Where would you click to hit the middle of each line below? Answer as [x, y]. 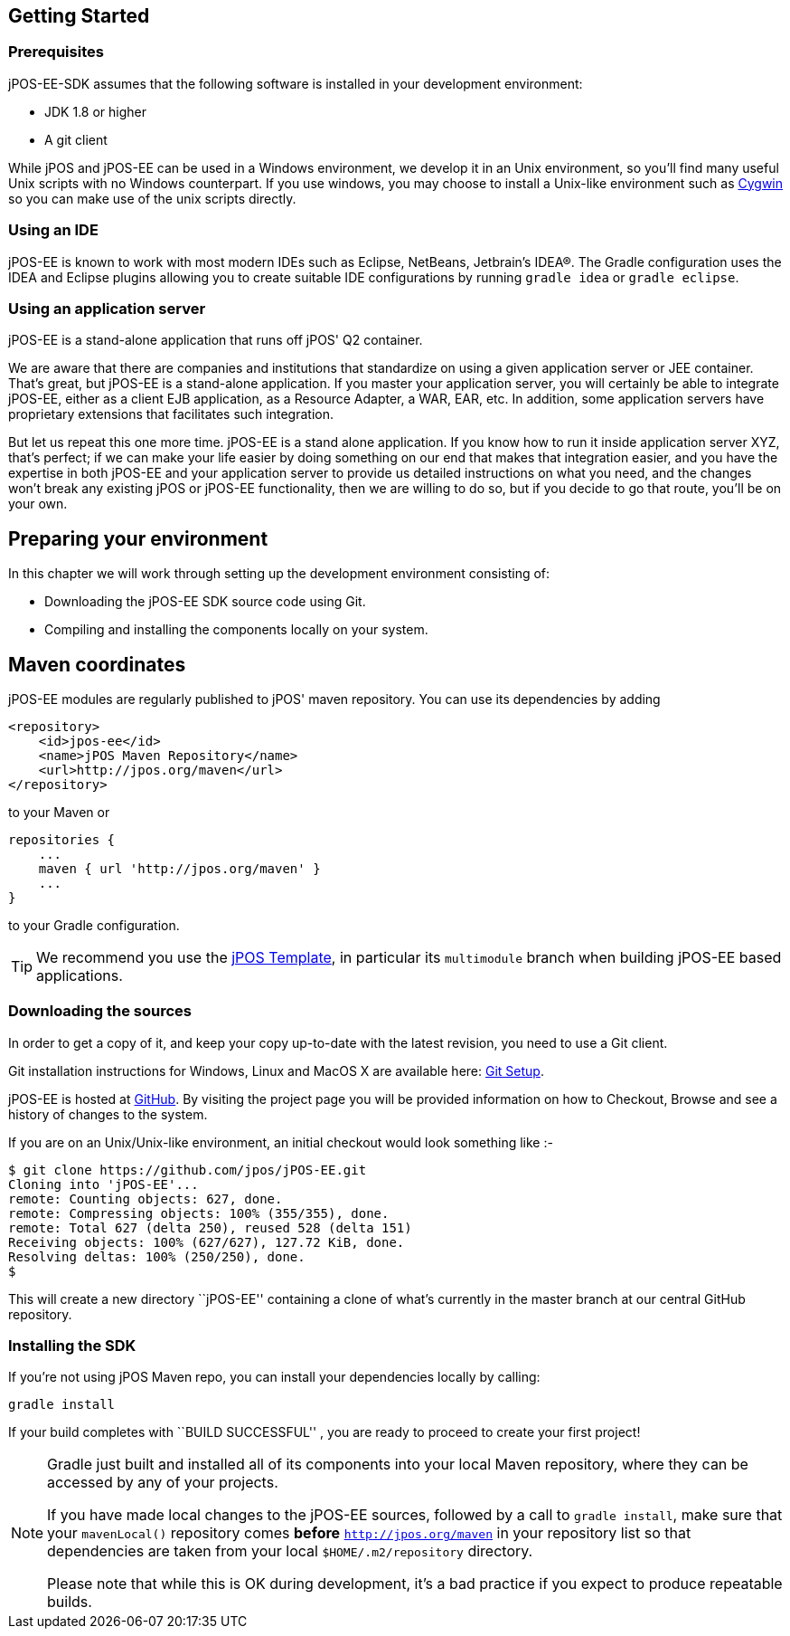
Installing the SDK [72, 1346]
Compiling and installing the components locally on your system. [236, 630]
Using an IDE [53, 230]
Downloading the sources [100, 1011]
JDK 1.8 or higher [96, 111]
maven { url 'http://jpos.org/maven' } [179, 868]
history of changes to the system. [108, 1114]
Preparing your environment [138, 538]
